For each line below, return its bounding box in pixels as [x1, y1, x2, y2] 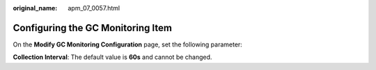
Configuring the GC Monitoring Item [13, 21, 172, 34]
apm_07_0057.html [68, 4, 120, 12]
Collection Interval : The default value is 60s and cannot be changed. [13, 53, 212, 62]
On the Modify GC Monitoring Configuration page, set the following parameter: [13, 40, 243, 49]
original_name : [13, 4, 58, 12]
